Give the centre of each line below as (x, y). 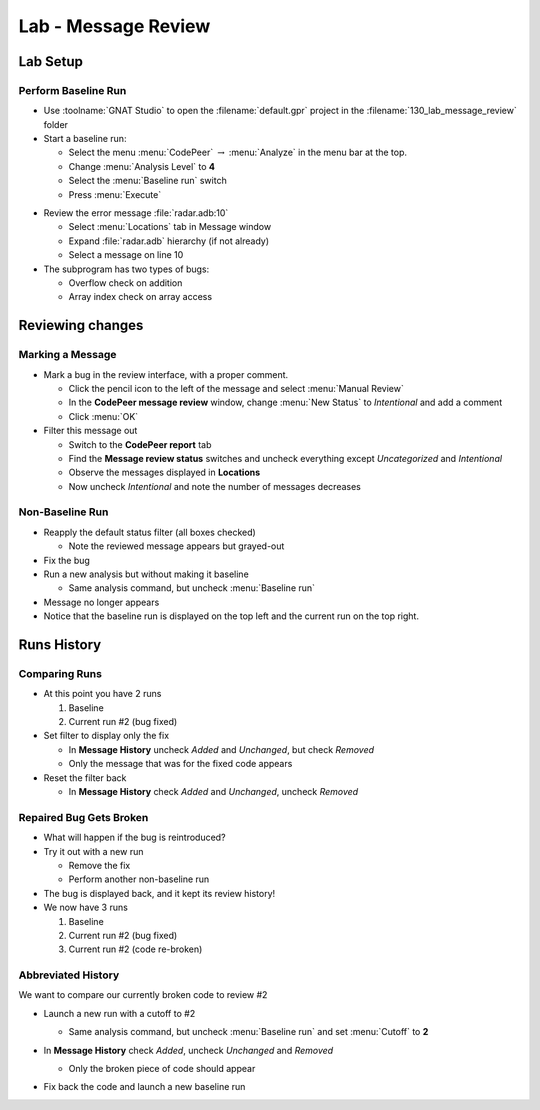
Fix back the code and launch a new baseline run (144, 1087)
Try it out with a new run (93, 851)
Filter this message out (90, 431)
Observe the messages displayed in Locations (164, 472)
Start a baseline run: (85, 139)
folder (56, 124)
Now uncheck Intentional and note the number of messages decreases (215, 486)
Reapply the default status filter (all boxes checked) (150, 532)
